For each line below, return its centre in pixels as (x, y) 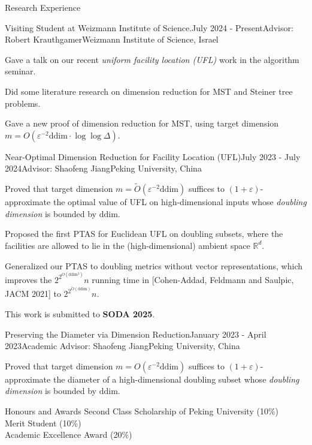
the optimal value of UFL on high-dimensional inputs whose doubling (180, 202)
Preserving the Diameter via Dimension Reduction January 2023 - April (136, 334)
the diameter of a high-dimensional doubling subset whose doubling (176, 379)
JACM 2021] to (33, 294)
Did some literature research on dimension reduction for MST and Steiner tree (149, 91)
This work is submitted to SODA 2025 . (80, 314)
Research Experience (43, 7)
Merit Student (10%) (43, 423)
